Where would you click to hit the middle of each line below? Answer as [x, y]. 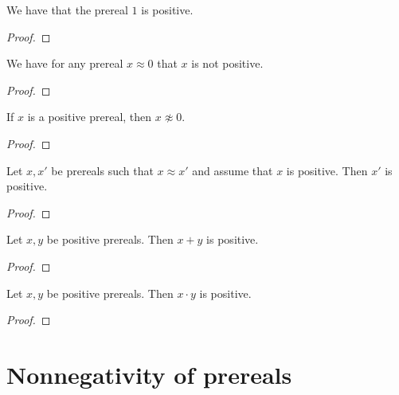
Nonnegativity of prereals [149, 374]
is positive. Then [327, 170]
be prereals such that [102, 170]
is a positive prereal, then [90, 117]
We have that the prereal [67, 10]
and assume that [233, 170]
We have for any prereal [65, 63]
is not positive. [227, 63]
